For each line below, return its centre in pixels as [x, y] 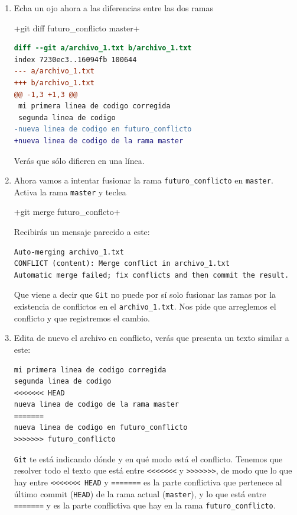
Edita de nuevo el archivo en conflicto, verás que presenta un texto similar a [151, 338]
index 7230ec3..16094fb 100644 [75, 59]
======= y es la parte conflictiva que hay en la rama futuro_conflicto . [145, 505]
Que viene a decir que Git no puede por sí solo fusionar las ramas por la [145, 294]
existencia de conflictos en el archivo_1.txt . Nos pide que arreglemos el [145, 306]
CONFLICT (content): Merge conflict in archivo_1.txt [122, 264]
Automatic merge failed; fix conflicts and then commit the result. [151, 275]
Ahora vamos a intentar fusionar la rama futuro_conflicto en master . [143, 180]
